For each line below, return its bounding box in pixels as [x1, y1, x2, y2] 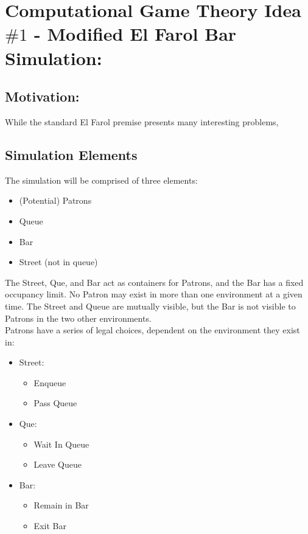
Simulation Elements [5, 145, 138, 164]
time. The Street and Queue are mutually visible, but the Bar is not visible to [5, 299, 296, 312]
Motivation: [5, 87, 80, 106]
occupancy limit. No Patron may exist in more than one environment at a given [5, 288, 303, 300]
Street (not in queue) [19, 255, 98, 268]
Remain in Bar [33, 499, 89, 511]
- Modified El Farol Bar [34, 21, 237, 46]
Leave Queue [33, 458, 82, 471]
